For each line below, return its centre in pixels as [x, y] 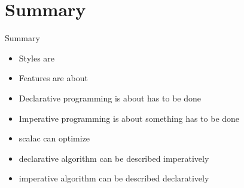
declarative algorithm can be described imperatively [114, 158]
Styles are [37, 58]
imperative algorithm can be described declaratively [114, 178]
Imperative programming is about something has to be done [129, 118]
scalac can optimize [54, 138]
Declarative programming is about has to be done [110, 98]
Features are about [53, 78]
